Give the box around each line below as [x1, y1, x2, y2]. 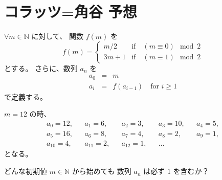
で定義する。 [4, 91, 47, 102]
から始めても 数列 [72, 166, 131, 176]
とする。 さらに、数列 [4, 62, 78, 73]
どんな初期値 [4, 166, 47, 176]
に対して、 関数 [31, 31, 84, 41]
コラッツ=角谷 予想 [4, 1, 137, 22]
